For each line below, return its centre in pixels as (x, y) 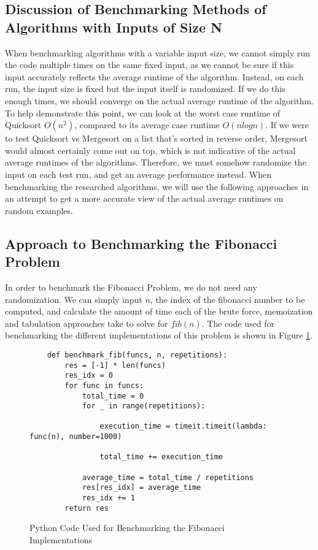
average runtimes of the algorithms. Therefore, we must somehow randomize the (156, 162)
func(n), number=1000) (76, 437)
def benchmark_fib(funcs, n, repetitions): (137, 355)
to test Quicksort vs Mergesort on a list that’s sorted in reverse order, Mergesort (156, 138)
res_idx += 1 (108, 498)
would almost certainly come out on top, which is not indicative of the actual (150, 150)
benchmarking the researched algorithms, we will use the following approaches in (157, 186)
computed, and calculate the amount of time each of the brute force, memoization (159, 311)
